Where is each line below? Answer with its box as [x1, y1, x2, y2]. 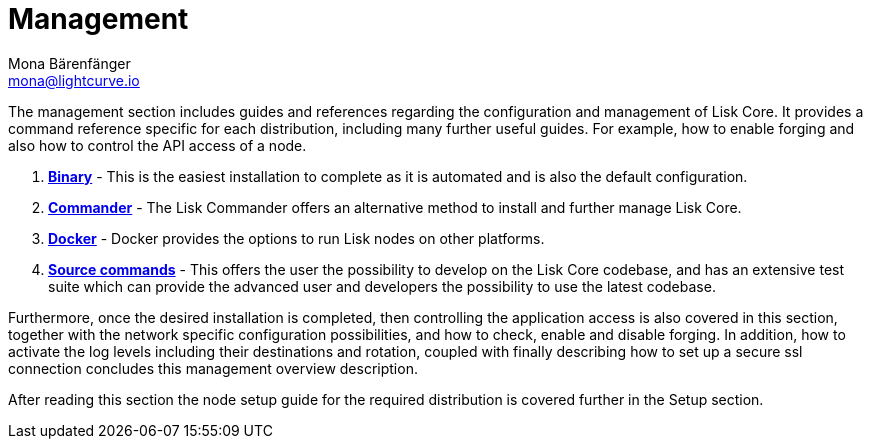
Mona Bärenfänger [8, 54, 131, 72]
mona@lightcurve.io [8, 71, 140, 89]
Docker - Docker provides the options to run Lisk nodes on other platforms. [48, 229, 545, 247]
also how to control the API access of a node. [8, 136, 307, 154]
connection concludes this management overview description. [8, 359, 418, 377]
